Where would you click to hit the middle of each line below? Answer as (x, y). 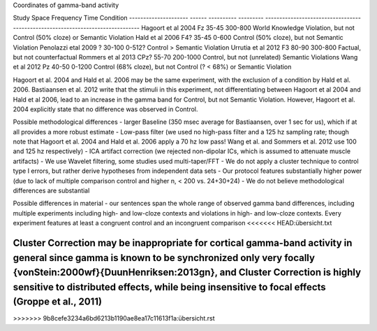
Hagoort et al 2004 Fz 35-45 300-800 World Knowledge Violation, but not (248, 27)
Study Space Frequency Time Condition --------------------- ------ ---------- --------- (139, 18)
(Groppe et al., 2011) (58, 302)
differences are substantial (51, 191)
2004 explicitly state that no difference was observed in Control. (105, 109)
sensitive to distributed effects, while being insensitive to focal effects (169, 287)
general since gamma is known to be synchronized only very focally (164, 258)
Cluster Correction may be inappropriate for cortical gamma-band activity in (183, 243)
